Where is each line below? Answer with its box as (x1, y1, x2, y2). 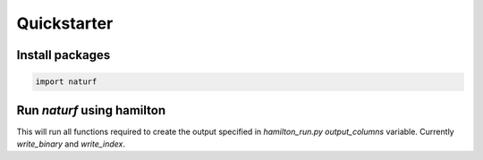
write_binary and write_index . (16, 139, 125, 149)
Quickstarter (16, 13, 114, 33)
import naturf (35, 77, 97, 87)
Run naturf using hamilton (16, 103, 165, 118)
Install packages (16, 47, 111, 63)
